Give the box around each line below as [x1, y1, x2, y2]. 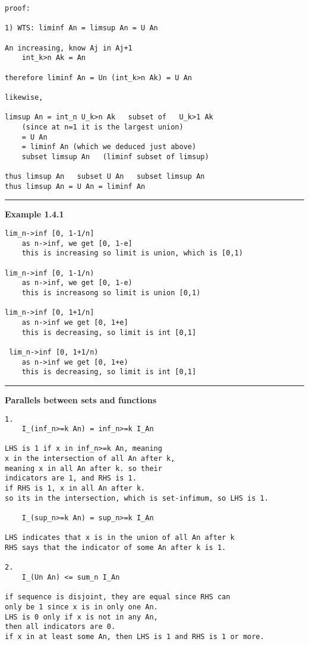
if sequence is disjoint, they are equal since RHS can [5, 593, 231, 602]
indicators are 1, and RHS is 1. [5, 474, 137, 483]
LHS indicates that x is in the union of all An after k [5, 533, 235, 542]
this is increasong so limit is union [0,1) [21, 289, 201, 297]
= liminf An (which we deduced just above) [21, 143, 197, 151]
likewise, [5, 93, 43, 102]
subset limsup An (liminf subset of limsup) [21, 152, 209, 161]
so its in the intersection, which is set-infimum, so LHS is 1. [5, 494, 269, 502]
